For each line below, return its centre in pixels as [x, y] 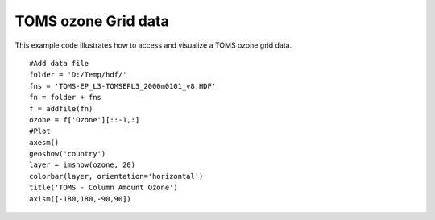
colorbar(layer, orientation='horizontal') [116, 176]
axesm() [44, 142]
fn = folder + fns [66, 98]
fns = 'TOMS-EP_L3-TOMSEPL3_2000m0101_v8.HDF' [123, 86]
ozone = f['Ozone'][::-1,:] [85, 120]
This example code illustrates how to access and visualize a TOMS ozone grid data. [153, 45]
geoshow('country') [68, 154]
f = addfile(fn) [61, 108]
